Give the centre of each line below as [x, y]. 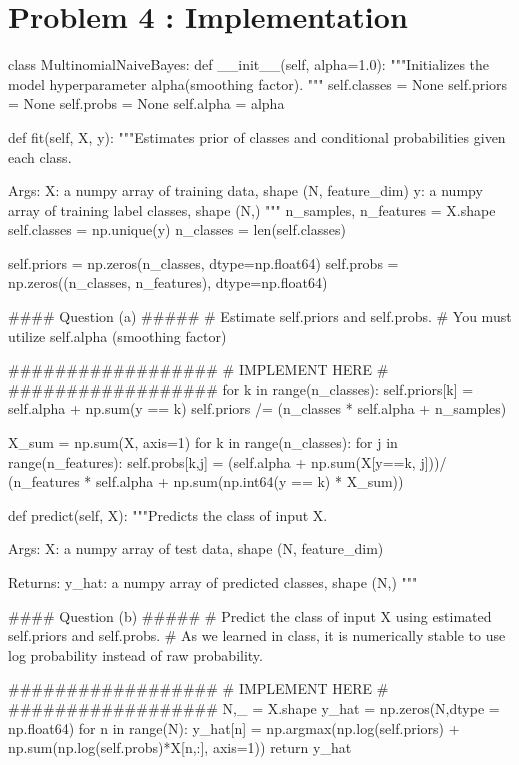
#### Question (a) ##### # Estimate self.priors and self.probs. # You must [260, 316]
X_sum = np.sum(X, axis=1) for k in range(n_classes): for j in [203, 442]
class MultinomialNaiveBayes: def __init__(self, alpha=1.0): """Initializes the [249, 64]
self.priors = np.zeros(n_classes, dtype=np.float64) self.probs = [203, 262]
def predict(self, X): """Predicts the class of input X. [168, 514]
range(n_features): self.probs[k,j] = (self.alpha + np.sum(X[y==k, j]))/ [227, 461]
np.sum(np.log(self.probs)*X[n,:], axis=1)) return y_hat [180, 747]
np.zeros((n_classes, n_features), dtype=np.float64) [168, 282]
